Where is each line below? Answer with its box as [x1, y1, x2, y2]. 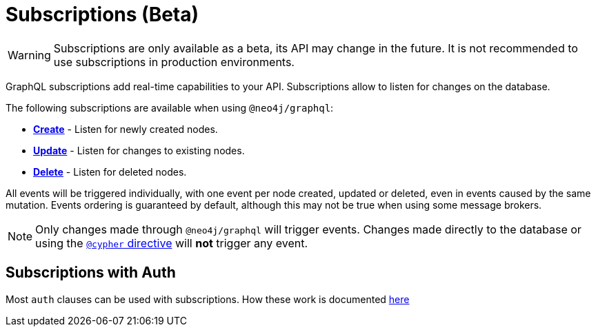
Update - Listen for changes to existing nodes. [33, 144, 245, 156]
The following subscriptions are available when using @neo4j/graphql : [6, 101, 334, 114]
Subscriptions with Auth [6, 264, 176, 282]
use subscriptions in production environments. [53, 54, 295, 69]
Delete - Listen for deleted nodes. [33, 165, 187, 178]
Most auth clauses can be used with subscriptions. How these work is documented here [6, 293, 410, 305]
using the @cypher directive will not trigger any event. [35, 236, 308, 250]
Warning [8, 48, 51, 62]
